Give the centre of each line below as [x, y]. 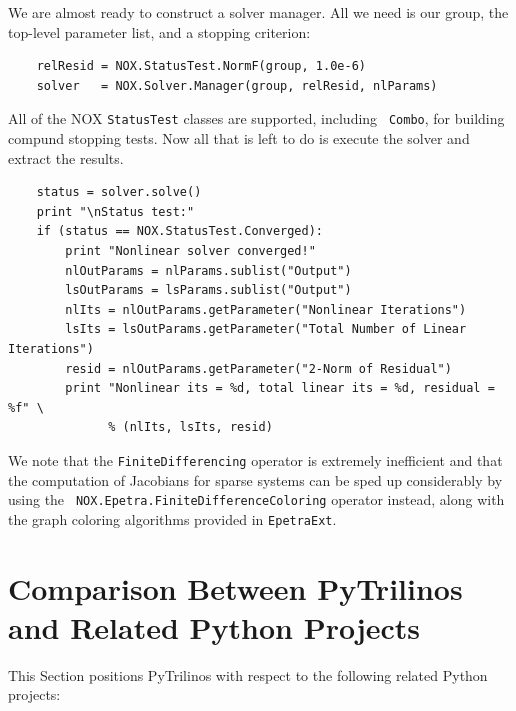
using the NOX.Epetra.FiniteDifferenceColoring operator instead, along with [256, 499]
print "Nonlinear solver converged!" [190, 251]
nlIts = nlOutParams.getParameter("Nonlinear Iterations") [266, 309]
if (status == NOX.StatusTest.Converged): [179, 231]
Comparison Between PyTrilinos [235, 587]
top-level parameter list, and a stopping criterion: [159, 31]
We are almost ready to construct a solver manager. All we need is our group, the [258, 12]
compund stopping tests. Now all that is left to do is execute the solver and [239, 138]
